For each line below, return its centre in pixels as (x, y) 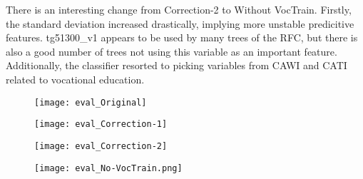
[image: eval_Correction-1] (101, 124)
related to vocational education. (75, 79)
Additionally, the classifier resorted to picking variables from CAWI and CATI (177, 65)
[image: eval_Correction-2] (101, 146)
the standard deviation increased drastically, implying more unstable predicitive (180, 23)
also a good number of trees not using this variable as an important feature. (172, 51)
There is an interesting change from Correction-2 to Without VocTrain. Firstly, (179, 9)
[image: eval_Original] (91, 102)
